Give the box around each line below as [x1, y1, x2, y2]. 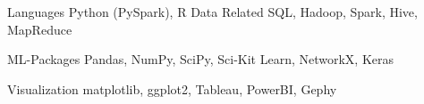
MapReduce [7, 20, 72, 38]
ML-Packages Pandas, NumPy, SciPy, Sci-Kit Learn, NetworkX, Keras [7, 50, 394, 68]
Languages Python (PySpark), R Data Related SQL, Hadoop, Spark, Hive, [7, 3, 418, 20]
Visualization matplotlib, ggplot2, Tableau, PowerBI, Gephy [7, 79, 337, 98]
